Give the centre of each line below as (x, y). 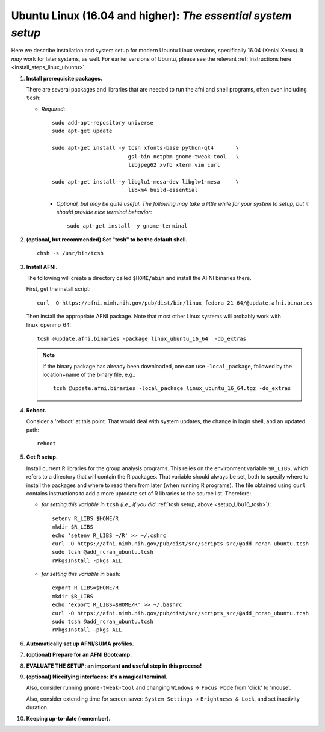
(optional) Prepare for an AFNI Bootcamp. (79, 655)
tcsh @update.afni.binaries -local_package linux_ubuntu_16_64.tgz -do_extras (172, 389)
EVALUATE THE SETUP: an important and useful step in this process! (114, 666)
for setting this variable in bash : (81, 574)
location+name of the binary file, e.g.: (89, 375)
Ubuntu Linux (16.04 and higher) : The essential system (151, 16)
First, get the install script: (58, 289)
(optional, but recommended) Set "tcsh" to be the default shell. (107, 239)
